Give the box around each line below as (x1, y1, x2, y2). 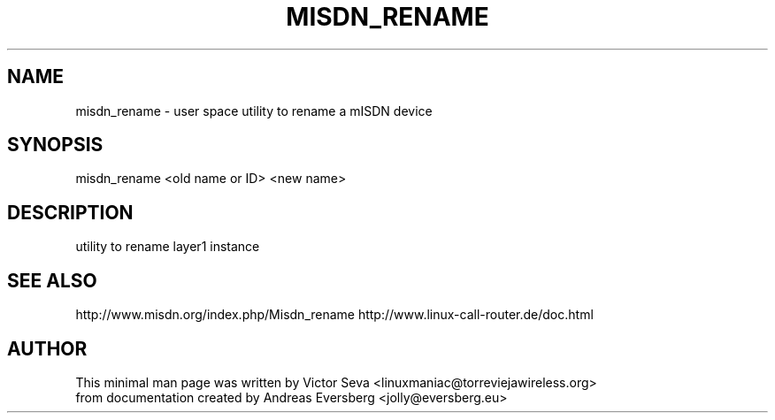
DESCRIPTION (7, 201, 134, 224)
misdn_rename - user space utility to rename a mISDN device (75, 103, 433, 118)
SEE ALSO (7, 269, 97, 292)
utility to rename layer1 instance (75, 239, 260, 255)
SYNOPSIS (7, 134, 104, 157)
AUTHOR (7, 337, 88, 360)
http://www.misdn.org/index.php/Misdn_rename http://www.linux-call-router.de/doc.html (75, 307, 594, 323)
